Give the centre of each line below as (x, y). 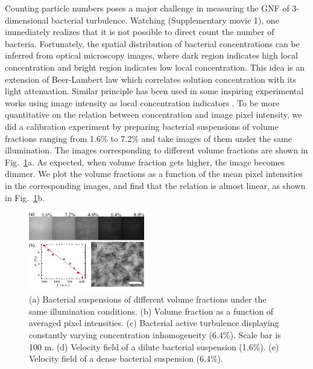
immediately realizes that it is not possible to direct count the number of (140, 32)
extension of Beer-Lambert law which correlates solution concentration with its (151, 79)
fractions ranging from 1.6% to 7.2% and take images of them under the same (148, 138)
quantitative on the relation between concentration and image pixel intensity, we (153, 114)
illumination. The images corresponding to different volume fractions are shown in (156, 150)
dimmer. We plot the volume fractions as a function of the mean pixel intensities (154, 174)
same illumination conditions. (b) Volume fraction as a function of (151, 311)
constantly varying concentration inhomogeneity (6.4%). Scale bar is (155, 334)
